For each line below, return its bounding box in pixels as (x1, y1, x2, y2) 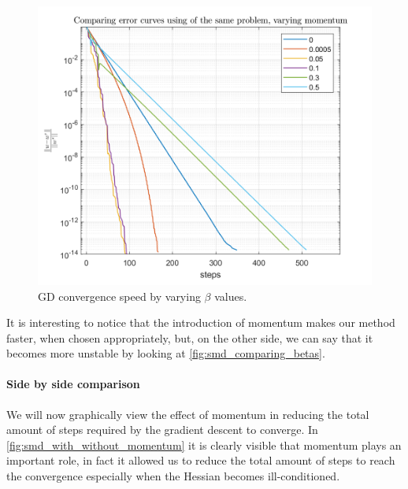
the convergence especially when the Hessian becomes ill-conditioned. (6, 468, 340, 484)
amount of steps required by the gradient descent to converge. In (6, 421, 318, 438)
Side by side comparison (6, 376, 140, 392)
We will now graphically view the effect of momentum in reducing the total (6, 406, 369, 422)
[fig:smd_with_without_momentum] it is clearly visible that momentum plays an (6, 436, 402, 453)
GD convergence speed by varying (38, 287, 201, 304)
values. (214, 287, 247, 304)
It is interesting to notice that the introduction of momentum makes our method (6, 314, 395, 331)
